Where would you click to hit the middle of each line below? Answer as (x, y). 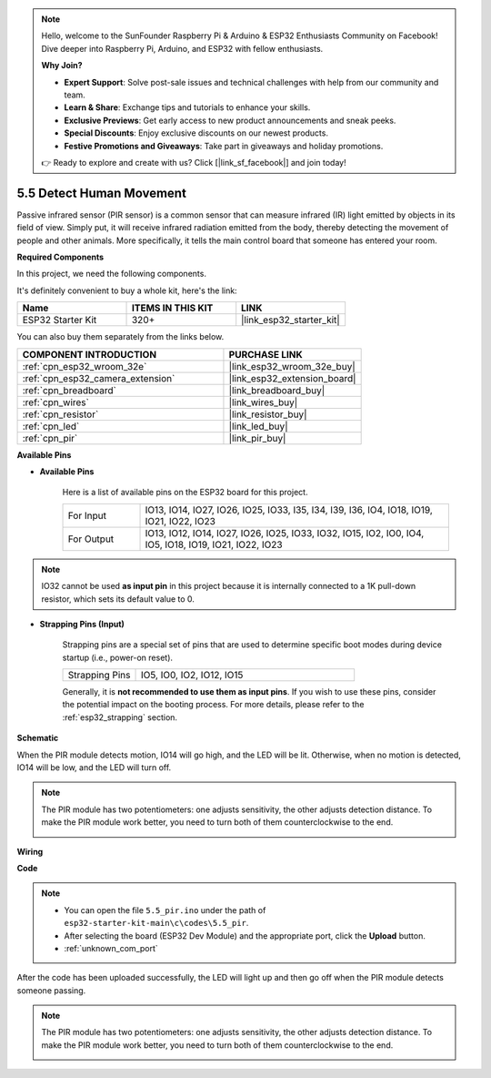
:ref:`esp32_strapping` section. (120, 717)
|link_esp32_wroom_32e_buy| (292, 366)
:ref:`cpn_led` (51, 426)
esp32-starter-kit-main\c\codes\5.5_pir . (156, 923)
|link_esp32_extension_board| (292, 378)
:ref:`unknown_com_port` (111, 948)
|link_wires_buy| (263, 402)
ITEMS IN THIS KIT (172, 308)
